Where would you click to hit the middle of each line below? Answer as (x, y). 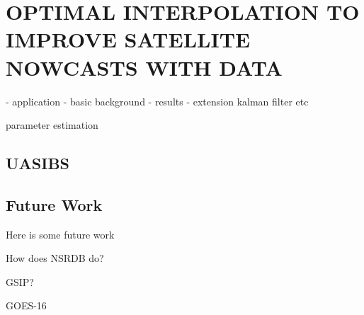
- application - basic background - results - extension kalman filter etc (157, 101)
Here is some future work (60, 234)
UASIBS (38, 163)
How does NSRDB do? (55, 258)
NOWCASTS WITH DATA (144, 67)
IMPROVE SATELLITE (128, 39)
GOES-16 (26, 305)
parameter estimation (52, 125)
